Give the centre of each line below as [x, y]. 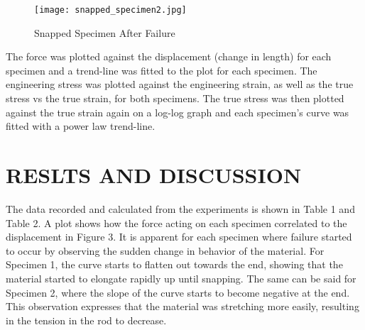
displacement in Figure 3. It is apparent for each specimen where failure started [179, 237]
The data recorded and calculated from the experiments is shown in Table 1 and [180, 208]
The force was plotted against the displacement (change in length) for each [169, 56]
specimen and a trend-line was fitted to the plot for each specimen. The [162, 70]
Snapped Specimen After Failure [105, 32]
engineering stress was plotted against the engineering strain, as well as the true [180, 84]
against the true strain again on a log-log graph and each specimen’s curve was [178, 112]
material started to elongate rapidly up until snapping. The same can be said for [181, 278]
